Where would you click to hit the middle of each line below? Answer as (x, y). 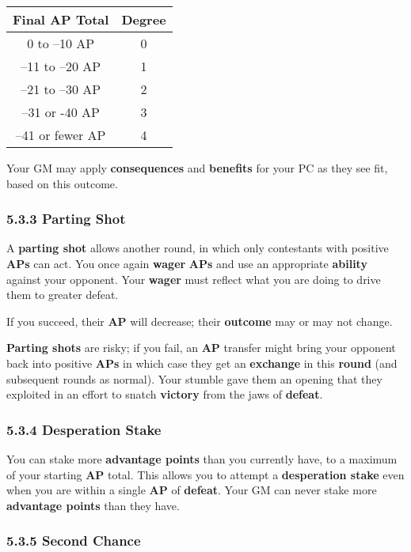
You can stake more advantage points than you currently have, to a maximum (202, 458)
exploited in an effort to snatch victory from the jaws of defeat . (165, 394)
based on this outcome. (62, 183)
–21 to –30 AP (61, 89)
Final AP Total (61, 19)
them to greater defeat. (63, 295)
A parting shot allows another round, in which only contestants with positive (198, 248)
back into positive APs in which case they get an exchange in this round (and (202, 363)
